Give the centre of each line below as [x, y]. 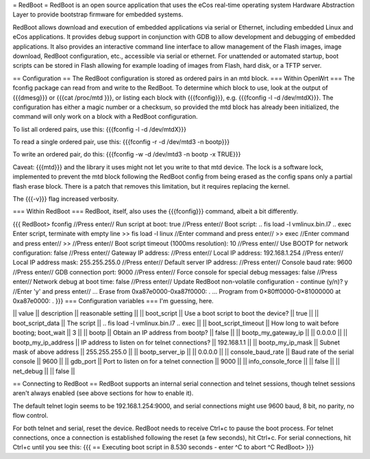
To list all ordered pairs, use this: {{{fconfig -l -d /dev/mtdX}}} [99, 129]
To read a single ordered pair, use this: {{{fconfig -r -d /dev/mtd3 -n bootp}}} [121, 142]
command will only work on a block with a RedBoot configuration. [105, 117]
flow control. [30, 416]
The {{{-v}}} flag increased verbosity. [66, 199]
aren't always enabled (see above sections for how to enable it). [103, 393]
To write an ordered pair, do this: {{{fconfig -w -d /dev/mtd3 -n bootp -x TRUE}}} [127, 154]
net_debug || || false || [44, 371]
